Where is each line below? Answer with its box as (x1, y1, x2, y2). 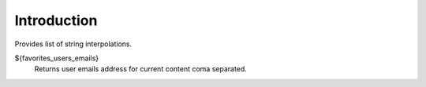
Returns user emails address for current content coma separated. (34, 64, 248, 74)
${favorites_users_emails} (14, 53, 99, 63)
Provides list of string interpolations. (14, 39, 133, 49)
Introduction (14, 12, 98, 29)
